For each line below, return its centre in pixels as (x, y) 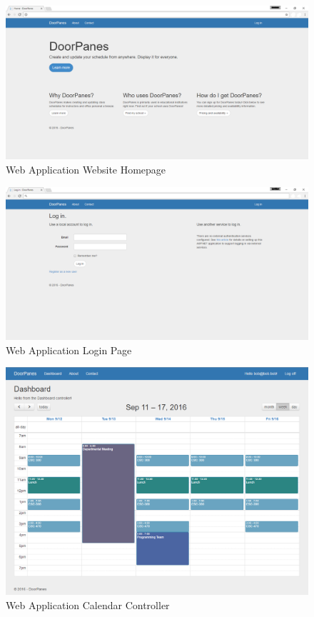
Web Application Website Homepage (86, 169)
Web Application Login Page (69, 350)
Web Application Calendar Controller (88, 605)
